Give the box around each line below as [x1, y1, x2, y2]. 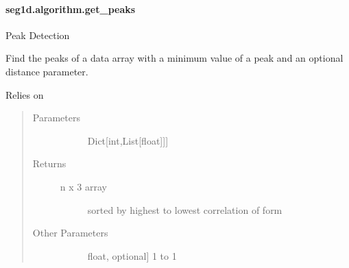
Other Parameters [32, 226, 108, 240]
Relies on [5, 87, 44, 101]
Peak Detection [5, 27, 70, 42]
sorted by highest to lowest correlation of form [87, 202, 282, 217]
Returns [32, 156, 67, 171]
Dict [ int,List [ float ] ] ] [87, 133, 169, 147]
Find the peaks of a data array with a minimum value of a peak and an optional [5, 51, 344, 65]
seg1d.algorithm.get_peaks [5, 1, 136, 16]
